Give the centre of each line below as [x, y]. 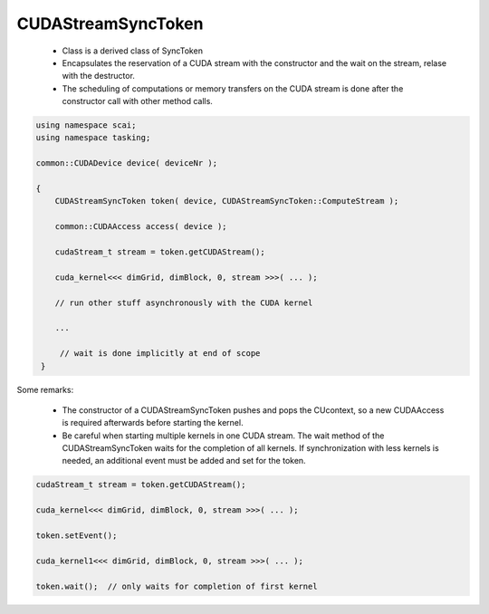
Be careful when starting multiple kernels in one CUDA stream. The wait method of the [223, 436]
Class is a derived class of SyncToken [133, 51]
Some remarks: [45, 389]
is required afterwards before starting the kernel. [153, 423]
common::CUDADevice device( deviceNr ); [126, 163]
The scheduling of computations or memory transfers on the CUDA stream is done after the [233, 88]
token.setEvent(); [77, 536]
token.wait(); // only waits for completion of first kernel [177, 586]
